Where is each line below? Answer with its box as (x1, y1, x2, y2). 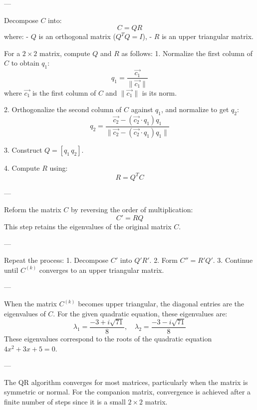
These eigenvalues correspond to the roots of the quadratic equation (4, 333, 212, 344)
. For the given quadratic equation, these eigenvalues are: (53, 308, 228, 318)
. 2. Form (149, 255, 178, 265)
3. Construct (4, 144, 42, 155)
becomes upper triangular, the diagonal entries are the (78, 298, 245, 309)
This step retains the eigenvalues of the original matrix (4, 221, 172, 232)
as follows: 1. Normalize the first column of (121, 48, 253, 58)
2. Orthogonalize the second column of (4, 104, 122, 115)
